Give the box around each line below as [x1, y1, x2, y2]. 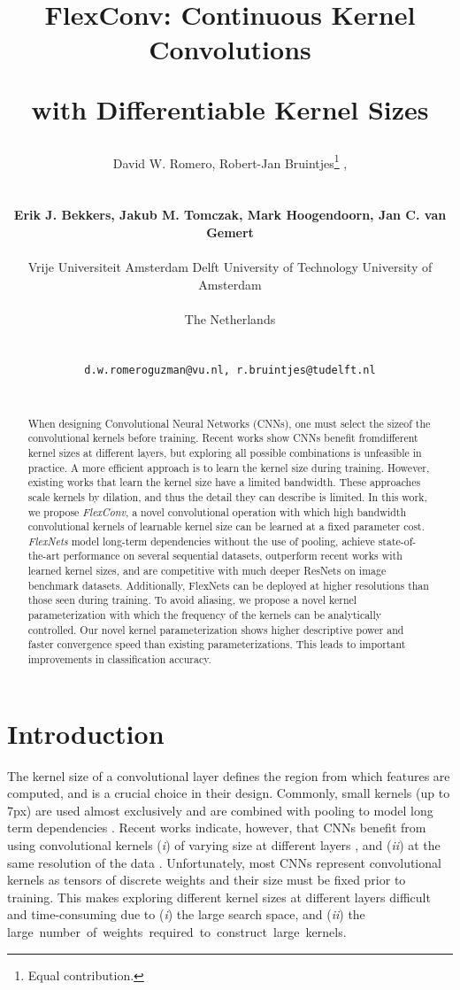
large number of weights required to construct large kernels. [7, 923, 347, 941]
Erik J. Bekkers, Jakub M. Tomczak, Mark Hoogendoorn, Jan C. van [13, 205, 447, 224]
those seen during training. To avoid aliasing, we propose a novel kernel [27, 592, 357, 607]
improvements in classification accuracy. [27, 652, 211, 667]
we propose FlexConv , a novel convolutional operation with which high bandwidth [27, 504, 407, 519]
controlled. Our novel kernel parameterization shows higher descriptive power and [27, 622, 404, 637]
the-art [27, 548, 60, 563]
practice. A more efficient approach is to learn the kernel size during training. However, [27, 460, 430, 475]
